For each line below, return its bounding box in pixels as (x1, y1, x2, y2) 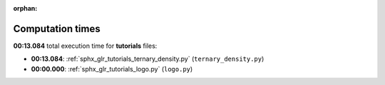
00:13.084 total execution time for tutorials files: (13, 41, 158, 50)
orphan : (13, 4, 38, 12)
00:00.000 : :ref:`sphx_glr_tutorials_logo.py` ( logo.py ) (31, 64, 193, 73)
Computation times (13, 22, 101, 35)
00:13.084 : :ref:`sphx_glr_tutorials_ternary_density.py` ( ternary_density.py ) (31, 54, 265, 64)
